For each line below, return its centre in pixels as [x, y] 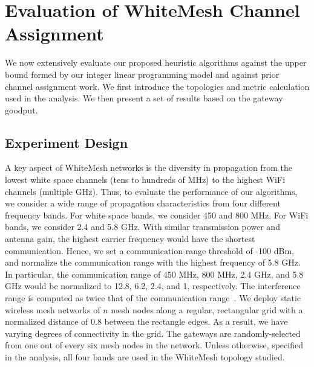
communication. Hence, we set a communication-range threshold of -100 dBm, [149, 250]
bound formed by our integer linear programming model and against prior [142, 74]
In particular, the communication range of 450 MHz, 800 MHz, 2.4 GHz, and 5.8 [154, 274]
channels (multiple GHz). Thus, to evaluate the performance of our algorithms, [151, 191]
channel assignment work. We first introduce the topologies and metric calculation [157, 86]
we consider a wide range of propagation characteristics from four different [143, 203]
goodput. [21, 110]
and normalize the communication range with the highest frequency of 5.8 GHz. [153, 262]
